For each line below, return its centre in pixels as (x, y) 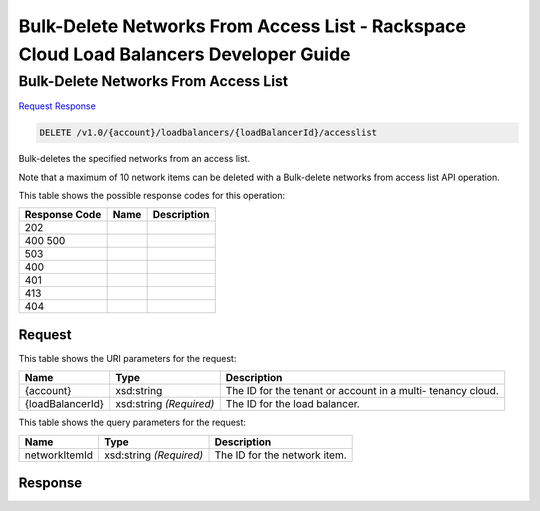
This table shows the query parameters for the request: (132, 422)
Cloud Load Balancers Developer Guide (184, 54)
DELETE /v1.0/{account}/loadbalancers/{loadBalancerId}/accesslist (208, 133)
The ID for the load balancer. (292, 404)
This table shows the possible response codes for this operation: (152, 195)
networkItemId (59, 455)
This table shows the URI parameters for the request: (127, 358)
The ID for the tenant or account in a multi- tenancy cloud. (362, 391)
